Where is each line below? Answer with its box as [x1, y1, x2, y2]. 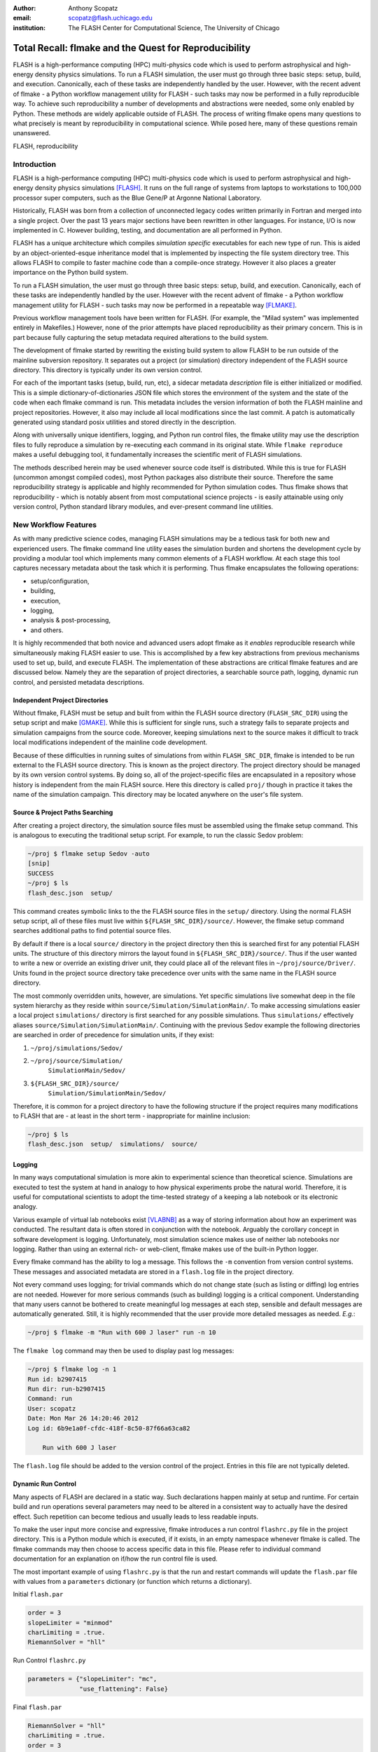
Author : [13, 4, 36, 12]
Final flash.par [13, 1703, 62, 1711]
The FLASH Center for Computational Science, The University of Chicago [68, 23, 280, 32]
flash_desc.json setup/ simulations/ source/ [27, 1140, 198, 1149]
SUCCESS [27, 869, 54, 877]
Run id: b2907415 [27, 1375, 87, 1383]
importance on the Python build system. [13, 268, 129, 277]
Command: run [27, 1395, 73, 1403]
